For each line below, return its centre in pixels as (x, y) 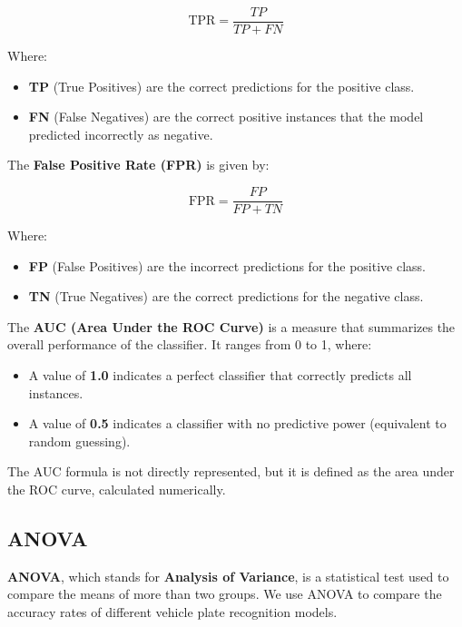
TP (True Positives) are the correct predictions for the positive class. (221, 86)
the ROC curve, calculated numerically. (117, 490)
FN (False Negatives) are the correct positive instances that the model (226, 117)
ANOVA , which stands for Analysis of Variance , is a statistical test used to (228, 576)
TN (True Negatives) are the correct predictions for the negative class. (226, 296)
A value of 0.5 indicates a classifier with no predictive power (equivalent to (237, 423)
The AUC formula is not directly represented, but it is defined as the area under (231, 471)
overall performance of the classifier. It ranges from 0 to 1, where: (190, 344)
